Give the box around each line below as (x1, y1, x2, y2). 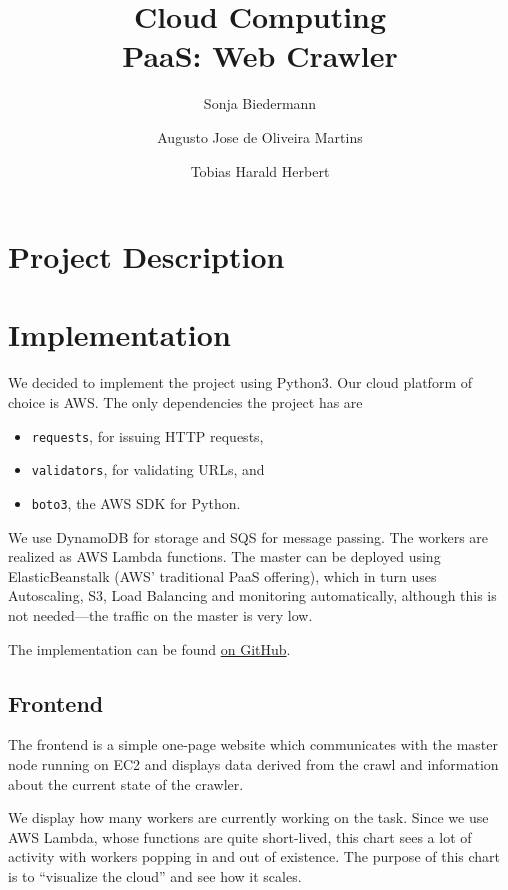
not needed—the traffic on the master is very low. (8, 604, 313, 625)
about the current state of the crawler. (8, 773, 244, 794)
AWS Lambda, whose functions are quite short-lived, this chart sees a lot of (8, 826, 472, 847)
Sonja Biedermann (203, 93, 317, 114)
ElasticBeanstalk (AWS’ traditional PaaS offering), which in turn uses (8, 565, 437, 586)
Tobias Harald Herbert (190, 160, 330, 181)
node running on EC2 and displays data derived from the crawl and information (8, 753, 499, 774)
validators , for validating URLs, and (31, 459, 265, 480)
